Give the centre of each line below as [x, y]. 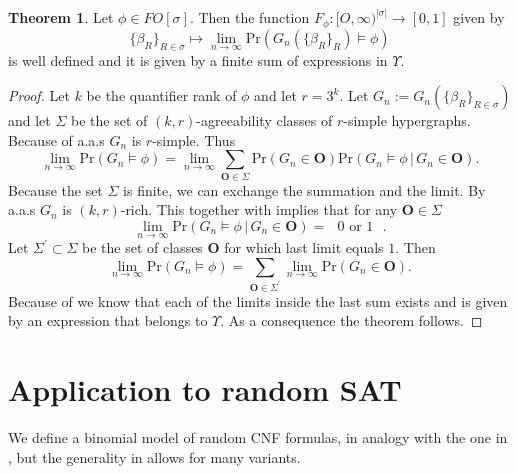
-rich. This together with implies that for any [259, 209]
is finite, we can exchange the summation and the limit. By [304, 189]
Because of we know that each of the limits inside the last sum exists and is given [258, 300]
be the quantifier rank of [161, 95]
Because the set [55, 189]
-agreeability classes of [264, 120]
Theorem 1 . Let [61, 17]
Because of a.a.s [56, 139]
